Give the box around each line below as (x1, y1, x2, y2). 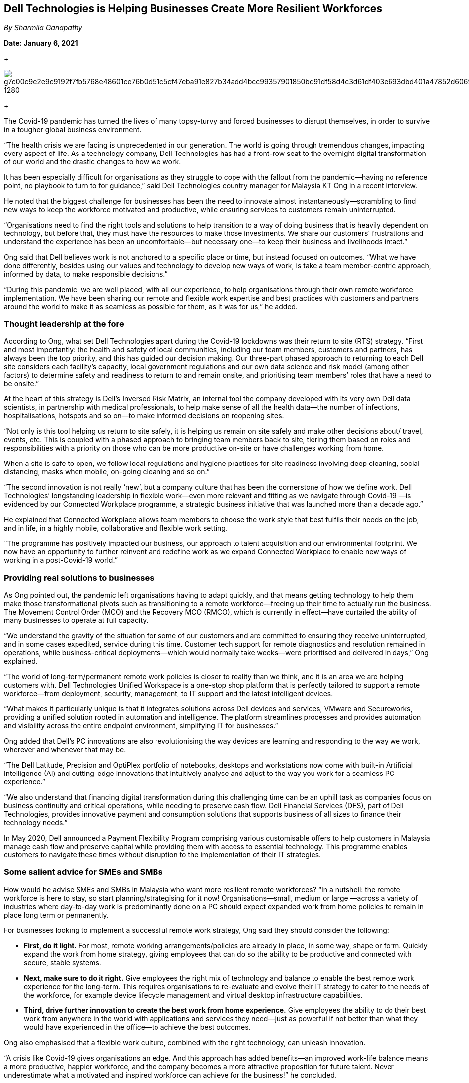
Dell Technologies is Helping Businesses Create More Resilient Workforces (4, 2, 383, 15)
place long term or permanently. (4, 910, 109, 919)
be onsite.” (4, 379, 39, 388)
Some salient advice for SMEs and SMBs (4, 867, 163, 877)
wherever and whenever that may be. (4, 745, 126, 754)
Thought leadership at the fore (4, 318, 124, 329)
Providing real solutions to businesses (4, 572, 155, 583)
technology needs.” (4, 818, 68, 827)
